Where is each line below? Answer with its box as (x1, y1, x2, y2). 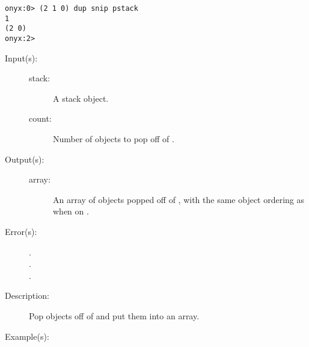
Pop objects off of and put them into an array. (29, 309, 200, 322)
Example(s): (5, 330, 49, 342)
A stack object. (53, 92, 109, 104)
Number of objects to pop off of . (53, 133, 174, 145)
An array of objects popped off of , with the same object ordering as (53, 193, 305, 205)
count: (29, 112, 52, 125)
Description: (5, 289, 49, 302)
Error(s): (5, 225, 37, 237)
